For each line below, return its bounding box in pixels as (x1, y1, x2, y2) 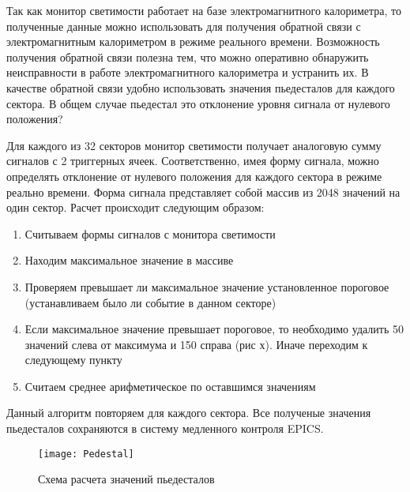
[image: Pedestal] (38, 448, 134, 460)
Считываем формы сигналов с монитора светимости (24, 225, 276, 242)
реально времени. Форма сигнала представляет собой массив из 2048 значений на (6, 183, 401, 200)
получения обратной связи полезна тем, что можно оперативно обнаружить (6, 48, 369, 65)
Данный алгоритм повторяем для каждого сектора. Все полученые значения (6, 404, 371, 421)
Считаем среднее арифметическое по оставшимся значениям (24, 377, 316, 394)
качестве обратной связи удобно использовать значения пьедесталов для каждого (6, 79, 395, 96)
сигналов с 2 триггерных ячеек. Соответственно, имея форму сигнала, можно (6, 152, 379, 169)
